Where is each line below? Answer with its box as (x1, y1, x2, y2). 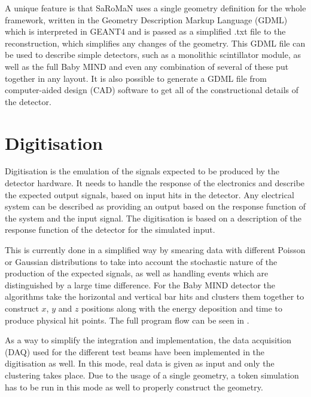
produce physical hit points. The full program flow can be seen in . (5, 313, 249, 326)
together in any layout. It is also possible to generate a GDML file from (5, 72, 267, 84)
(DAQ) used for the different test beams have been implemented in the (5, 345, 265, 358)
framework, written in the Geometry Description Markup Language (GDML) (5, 13, 288, 26)
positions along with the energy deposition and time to (81, 302, 283, 314)
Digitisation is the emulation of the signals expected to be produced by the (5, 165, 280, 177)
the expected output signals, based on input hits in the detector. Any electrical (5, 188, 294, 201)
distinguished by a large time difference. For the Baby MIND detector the (5, 278, 275, 291)
